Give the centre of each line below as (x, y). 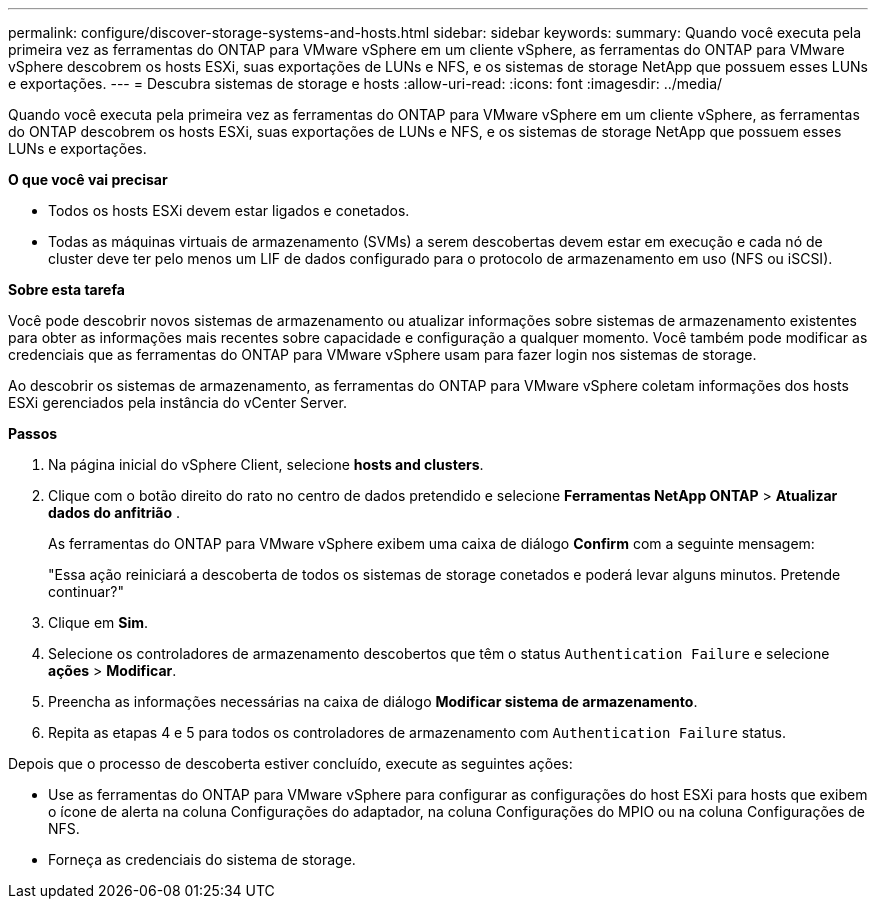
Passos (33, 433)
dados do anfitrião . (114, 512)
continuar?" (86, 591)
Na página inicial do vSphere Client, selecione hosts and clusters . (266, 464)
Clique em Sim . (98, 622)
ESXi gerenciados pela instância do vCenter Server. (177, 402)
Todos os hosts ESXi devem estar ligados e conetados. (229, 210)
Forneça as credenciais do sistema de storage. (202, 859)
